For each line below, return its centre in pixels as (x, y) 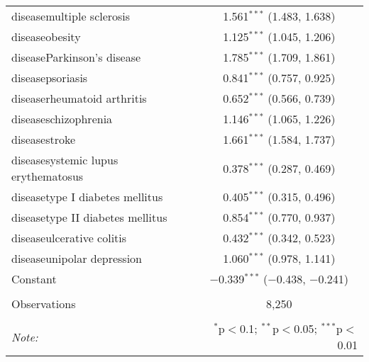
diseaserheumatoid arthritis (79, 98)
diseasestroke (44, 139)
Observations (44, 304)
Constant (34, 279)
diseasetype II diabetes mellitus (89, 217)
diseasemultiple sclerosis (71, 16)
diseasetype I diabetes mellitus (87, 197)
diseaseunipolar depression (77, 258)
